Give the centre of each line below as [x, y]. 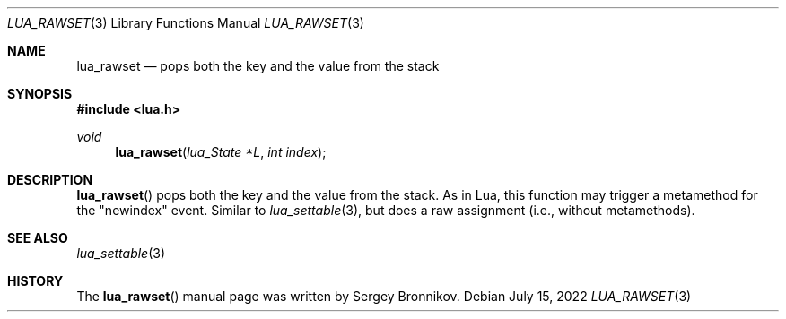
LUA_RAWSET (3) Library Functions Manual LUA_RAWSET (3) [186, 23]
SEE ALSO [38, 238]
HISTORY [35, 281]
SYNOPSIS [40, 94]
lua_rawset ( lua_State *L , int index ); [221, 152]
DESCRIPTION [50, 180]
